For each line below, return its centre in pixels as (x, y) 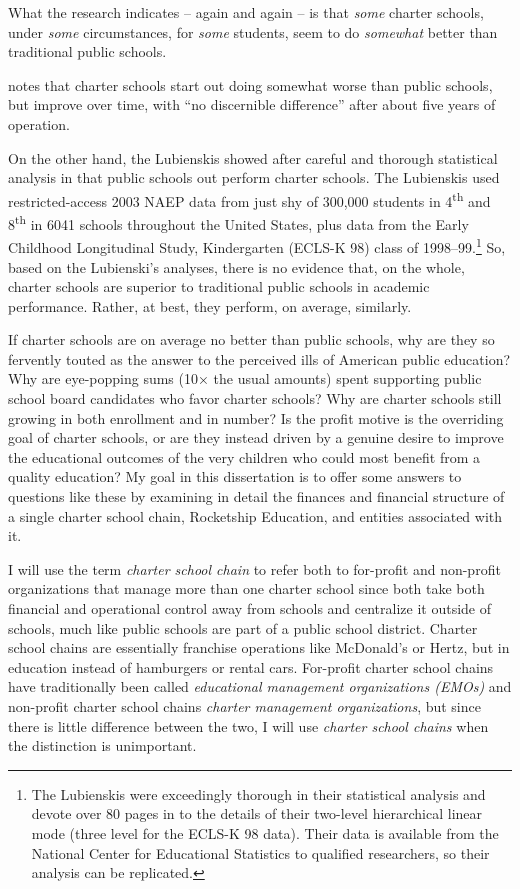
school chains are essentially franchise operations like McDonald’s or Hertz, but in (259, 647)
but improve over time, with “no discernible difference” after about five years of (252, 104)
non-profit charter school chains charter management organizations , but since (244, 705)
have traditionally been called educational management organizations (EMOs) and (260, 686)
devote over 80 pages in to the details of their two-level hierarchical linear (257, 813)
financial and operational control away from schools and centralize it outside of (250, 608)
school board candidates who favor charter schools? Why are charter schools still (255, 398)
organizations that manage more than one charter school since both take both (246, 588)
